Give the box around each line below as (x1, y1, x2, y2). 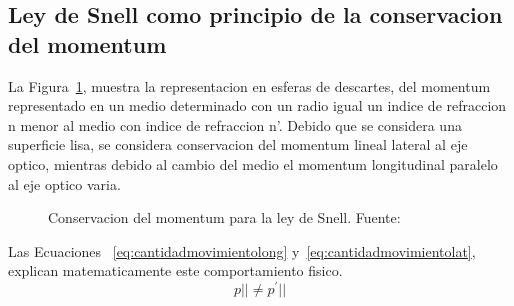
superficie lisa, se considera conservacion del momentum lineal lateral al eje (8, 134, 468, 155)
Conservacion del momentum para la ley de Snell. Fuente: (48, 207, 401, 228)
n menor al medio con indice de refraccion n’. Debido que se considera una (8, 114, 462, 135)
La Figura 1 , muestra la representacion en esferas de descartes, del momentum (8, 75, 491, 96)
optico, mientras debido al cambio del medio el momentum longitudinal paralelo (8, 153, 498, 174)
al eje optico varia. (8, 173, 121, 194)
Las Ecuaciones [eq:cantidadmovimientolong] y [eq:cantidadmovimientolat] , (8, 240, 476, 261)
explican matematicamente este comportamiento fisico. (8, 260, 343, 281)
